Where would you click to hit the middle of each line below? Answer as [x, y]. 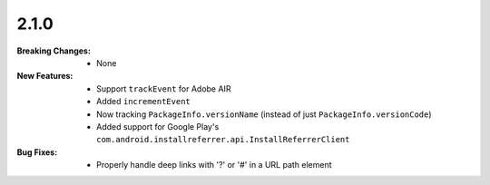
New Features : [45, 76]
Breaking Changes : [54, 51]
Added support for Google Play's [158, 126]
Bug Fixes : [37, 152]
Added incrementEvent [143, 102]
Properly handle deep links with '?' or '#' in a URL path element [214, 165]
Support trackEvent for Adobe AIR [164, 88]
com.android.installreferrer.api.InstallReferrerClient [223, 140]
